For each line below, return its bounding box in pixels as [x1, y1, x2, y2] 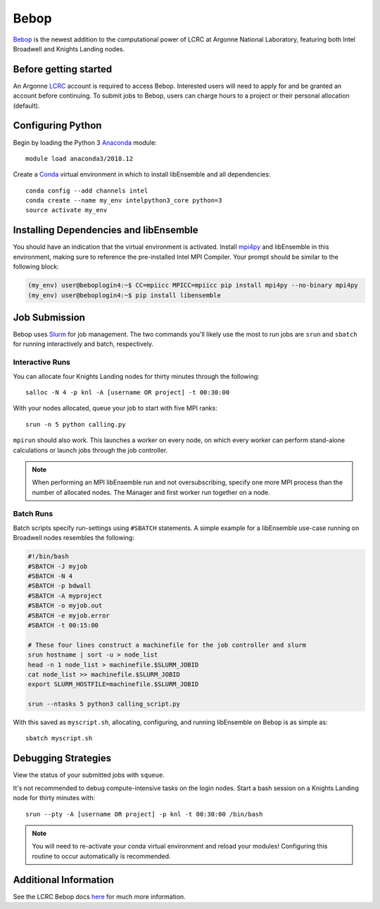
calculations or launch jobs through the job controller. [13, 446, 168, 454]
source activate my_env [25, 206, 108, 214]
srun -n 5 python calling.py [25, 420, 126, 428]
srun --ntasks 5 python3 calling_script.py [27, 700, 181, 708]
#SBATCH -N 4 [27, 572, 73, 580]
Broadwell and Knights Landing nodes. [13, 44, 125, 53]
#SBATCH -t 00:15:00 [27, 621, 99, 629]
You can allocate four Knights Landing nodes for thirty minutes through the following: [13, 372, 260, 380]
